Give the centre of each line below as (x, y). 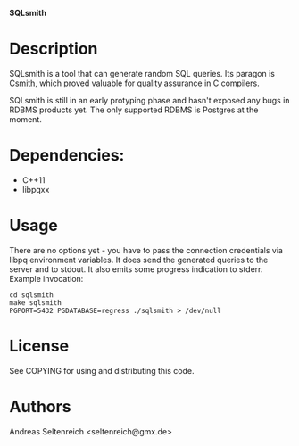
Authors (40, 406)
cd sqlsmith (31, 295)
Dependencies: (67, 156)
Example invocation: (46, 278)
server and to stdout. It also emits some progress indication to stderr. (136, 269)
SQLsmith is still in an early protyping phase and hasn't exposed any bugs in (149, 100)
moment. (25, 119)
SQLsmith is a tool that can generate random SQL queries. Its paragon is (142, 73)
